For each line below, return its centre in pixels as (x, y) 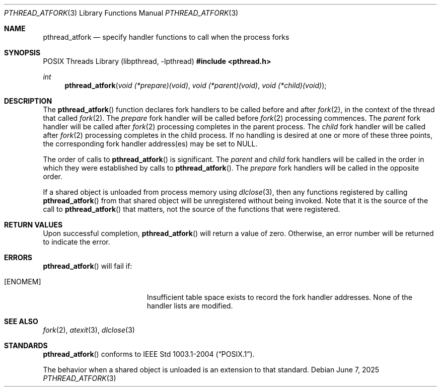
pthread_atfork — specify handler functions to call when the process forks (166, 37)
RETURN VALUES (33, 225)
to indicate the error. (77, 242)
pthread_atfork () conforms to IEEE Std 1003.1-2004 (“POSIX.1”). (149, 354)
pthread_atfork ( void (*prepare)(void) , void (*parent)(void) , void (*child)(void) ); (196, 85)
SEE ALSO (21, 321)
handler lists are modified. (190, 306)
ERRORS (18, 257)
